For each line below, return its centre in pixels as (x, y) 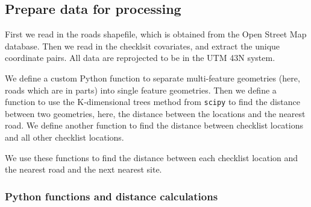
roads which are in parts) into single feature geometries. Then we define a (141, 90)
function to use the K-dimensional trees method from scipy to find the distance (153, 102)
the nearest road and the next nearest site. (83, 169)
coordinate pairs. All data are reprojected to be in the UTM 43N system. (140, 58)
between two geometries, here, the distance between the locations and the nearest (155, 113)
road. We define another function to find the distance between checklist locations (154, 125)
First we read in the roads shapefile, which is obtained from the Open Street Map (156, 34)
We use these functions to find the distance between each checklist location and (152, 157)
